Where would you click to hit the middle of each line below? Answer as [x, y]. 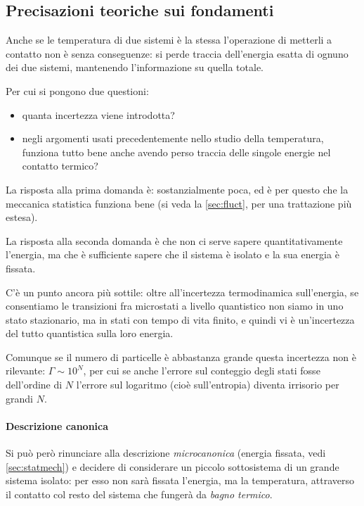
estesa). [22, 217]
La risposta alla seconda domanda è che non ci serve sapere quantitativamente [174, 240]
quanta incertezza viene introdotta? [98, 114]
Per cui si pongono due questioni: [77, 90]
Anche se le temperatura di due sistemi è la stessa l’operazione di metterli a [169, 40]
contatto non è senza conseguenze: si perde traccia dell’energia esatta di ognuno [177, 53]
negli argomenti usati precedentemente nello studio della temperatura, [173, 138]
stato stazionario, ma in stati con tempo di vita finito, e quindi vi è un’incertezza [180, 319]
